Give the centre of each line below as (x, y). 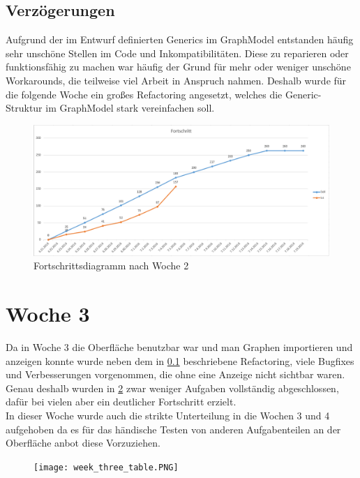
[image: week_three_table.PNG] (106, 467)
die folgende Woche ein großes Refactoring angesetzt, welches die (144, 94)
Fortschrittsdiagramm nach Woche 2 (111, 266)
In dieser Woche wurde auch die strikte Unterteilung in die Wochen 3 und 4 (168, 416)
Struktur (24, 108)
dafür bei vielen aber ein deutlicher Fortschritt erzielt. (121, 402)
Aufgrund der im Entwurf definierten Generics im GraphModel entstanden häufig (180, 39)
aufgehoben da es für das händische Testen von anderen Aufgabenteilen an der (173, 429)
